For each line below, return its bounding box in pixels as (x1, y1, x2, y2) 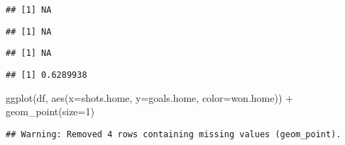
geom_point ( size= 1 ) (6, 104, 94, 119)
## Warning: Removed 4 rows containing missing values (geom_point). (6, 129, 341, 139)
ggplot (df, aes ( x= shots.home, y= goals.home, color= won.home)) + (6, 90, 293, 105)
